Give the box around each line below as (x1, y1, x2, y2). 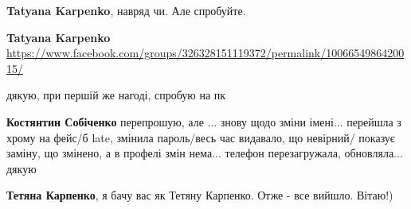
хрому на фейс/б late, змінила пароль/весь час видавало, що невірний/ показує (6, 129, 395, 145)
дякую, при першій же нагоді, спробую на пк (6, 87, 226, 103)
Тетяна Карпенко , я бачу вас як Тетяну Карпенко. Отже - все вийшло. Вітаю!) (6, 187, 393, 203)
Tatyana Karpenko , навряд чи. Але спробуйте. (6, 2, 246, 18)
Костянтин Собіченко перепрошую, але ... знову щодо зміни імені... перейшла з (6, 113, 401, 130)
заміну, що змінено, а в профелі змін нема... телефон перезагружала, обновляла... (6, 145, 403, 161)
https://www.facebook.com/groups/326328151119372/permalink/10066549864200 (6, 45, 405, 61)
